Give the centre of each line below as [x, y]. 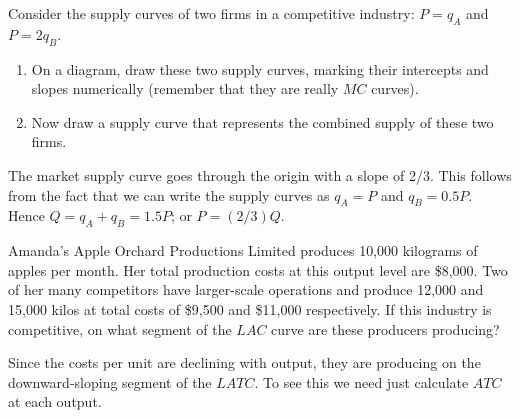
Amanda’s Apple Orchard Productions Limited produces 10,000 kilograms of [243, 250]
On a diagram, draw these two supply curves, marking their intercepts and [260, 68]
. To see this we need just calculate [361, 381]
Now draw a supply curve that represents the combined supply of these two [262, 121]
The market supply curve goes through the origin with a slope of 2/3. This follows [260, 174]
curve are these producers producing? [385, 328]
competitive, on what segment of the [120, 328]
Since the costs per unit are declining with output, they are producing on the [244, 362]
